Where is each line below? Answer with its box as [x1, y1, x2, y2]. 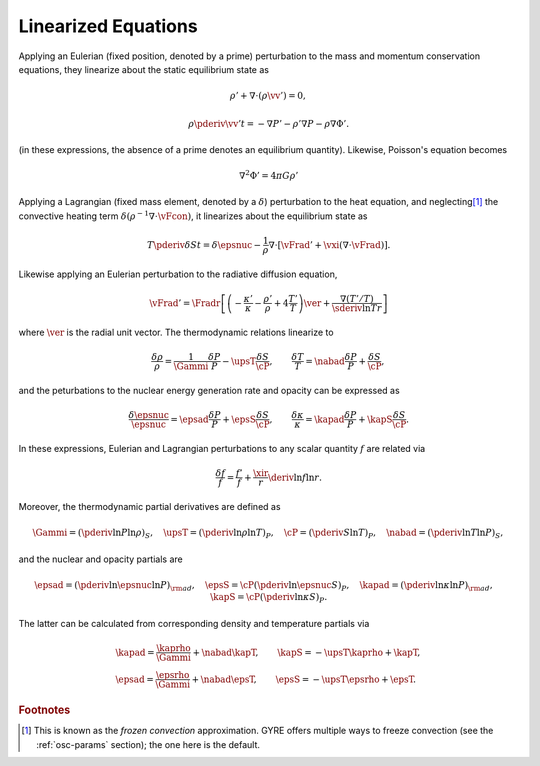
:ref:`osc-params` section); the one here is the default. [36, 738, 260, 750]
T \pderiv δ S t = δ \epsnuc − [146, 239, 262, 250]
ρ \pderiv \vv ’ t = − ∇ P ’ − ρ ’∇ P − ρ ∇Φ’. [188, 118, 350, 129]
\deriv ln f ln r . [268, 471, 323, 483]
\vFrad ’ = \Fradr [149, 297, 221, 309]
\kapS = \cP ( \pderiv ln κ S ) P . [210, 591, 328, 605]
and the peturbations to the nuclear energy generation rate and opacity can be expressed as [18, 384, 400, 396]
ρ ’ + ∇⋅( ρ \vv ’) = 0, [230, 90, 307, 102]
